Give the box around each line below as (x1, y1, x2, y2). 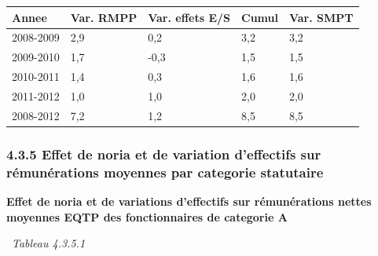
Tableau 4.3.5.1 (12, 235, 86, 251)
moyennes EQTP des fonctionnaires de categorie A (6, 208, 288, 225)
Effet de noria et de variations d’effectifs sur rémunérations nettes (6, 192, 372, 209)
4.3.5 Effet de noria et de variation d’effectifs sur (6, 144, 321, 163)
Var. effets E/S (148, 9, 230, 25)
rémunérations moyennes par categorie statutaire (6, 162, 324, 181)
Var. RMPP (70, 9, 138, 25)
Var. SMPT (288, 9, 354, 25)
